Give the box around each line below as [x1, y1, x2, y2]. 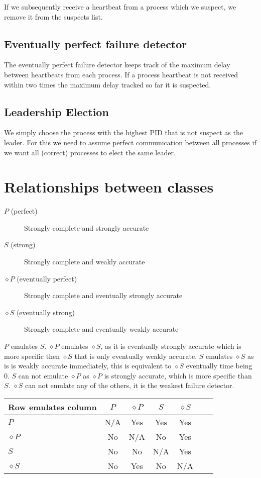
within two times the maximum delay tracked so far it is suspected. [4, 79, 211, 89]
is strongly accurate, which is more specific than [104, 370, 252, 380]
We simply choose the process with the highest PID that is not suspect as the [4, 127, 243, 138]
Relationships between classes [4, 176, 214, 197]
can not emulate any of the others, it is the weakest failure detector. [25, 380, 234, 391]
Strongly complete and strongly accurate [24, 222, 149, 233]
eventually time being [186, 360, 252, 371]
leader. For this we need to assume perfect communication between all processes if [4, 137, 256, 147]
